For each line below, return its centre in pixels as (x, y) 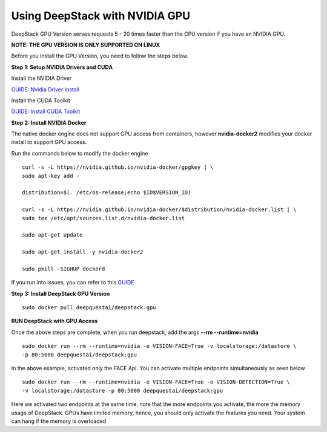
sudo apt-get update (52, 235)
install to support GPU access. (49, 142)
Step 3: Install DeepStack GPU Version (61, 293)
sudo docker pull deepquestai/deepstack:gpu (89, 308)
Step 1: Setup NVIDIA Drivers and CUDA (62, 67)
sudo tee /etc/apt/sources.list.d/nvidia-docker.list (103, 218)
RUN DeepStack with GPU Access (54, 321)
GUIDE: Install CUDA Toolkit (46, 111)
